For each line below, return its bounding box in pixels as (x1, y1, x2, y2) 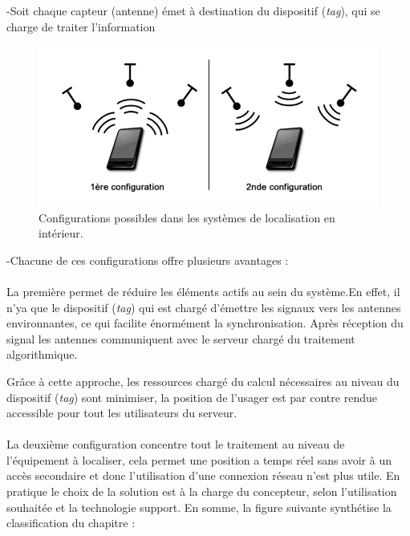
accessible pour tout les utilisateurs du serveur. (6, 404, 237, 421)
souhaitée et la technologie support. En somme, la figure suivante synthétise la (6, 498, 392, 515)
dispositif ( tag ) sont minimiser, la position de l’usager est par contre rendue (6, 388, 377, 405)
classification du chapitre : (6, 514, 136, 531)
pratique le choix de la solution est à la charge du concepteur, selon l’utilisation (6, 483, 397, 500)
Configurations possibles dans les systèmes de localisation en (39, 209, 335, 225)
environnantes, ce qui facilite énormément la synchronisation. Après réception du (6, 315, 404, 331)
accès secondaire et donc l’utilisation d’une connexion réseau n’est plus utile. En (6, 467, 400, 484)
